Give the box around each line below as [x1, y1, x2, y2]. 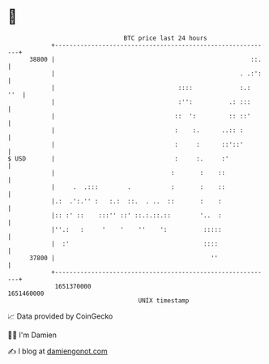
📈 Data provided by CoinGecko [7, 311, 113, 321]
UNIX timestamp [138, 296, 190, 305]
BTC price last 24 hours [123, 34, 207, 42]
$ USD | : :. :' [7, 154, 229, 163]
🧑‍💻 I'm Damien [7, 330, 58, 340]
